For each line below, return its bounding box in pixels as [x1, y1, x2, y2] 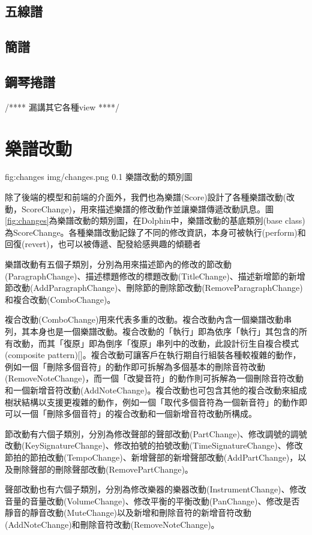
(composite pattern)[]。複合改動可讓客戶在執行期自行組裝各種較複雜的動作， [5, 348, 301, 361]
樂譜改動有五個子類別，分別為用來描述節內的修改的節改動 [5, 258, 232, 270]
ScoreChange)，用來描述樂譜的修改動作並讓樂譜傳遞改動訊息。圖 [21, 202, 274, 215]
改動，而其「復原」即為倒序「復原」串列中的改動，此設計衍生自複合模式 [13, 336, 299, 349]
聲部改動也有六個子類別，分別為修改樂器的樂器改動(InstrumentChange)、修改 [5, 483, 307, 495]
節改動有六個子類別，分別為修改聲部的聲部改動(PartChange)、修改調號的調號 [5, 427, 307, 440]
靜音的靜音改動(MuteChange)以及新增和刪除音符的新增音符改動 [5, 506, 252, 519]
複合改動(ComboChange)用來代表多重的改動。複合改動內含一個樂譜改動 [5, 313, 284, 326]
